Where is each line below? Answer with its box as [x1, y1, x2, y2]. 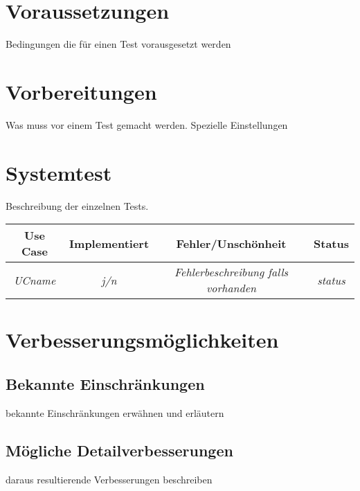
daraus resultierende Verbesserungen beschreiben [6, 472, 213, 486]
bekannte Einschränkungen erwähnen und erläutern [6, 405, 224, 420]
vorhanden [206, 280, 257, 296]
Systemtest [6, 158, 112, 186]
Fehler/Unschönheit [176, 235, 287, 251]
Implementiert [69, 235, 150, 251]
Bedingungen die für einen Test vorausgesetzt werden [6, 37, 231, 51]
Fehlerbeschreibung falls [174, 264, 289, 280]
